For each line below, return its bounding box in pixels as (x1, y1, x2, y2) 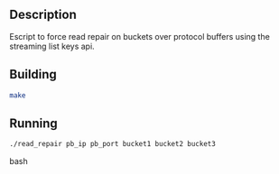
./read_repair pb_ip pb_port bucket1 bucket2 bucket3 (9, 140, 217, 149)
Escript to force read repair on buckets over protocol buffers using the (9, 31, 271, 41)
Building (9, 67, 57, 82)
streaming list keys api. (9, 41, 95, 51)
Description (9, 7, 77, 23)
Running (9, 115, 59, 131)
